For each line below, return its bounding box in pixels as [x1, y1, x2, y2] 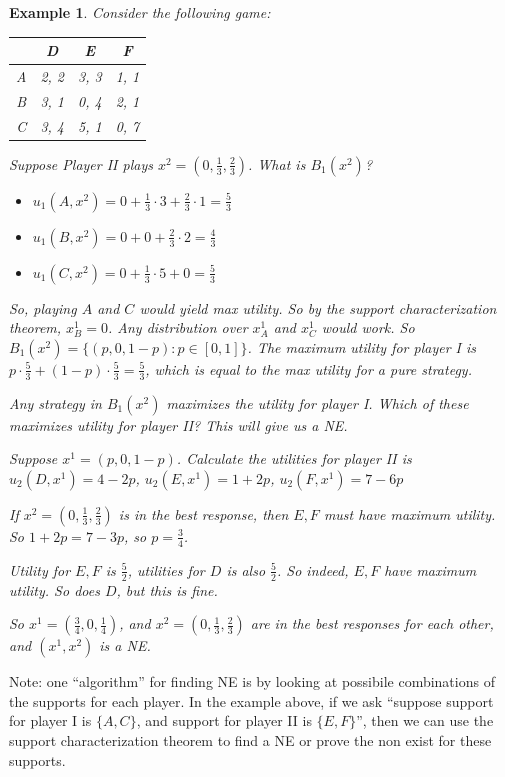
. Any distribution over [107, 317, 248, 338]
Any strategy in [9, 392, 102, 413]
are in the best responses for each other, [250, 613, 494, 634]
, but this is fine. [116, 579, 218, 600]
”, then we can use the [356, 710, 494, 731]
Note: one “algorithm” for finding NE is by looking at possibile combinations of [9, 671, 495, 692]
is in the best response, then [118, 503, 289, 524]
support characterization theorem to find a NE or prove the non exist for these [9, 729, 492, 750]
